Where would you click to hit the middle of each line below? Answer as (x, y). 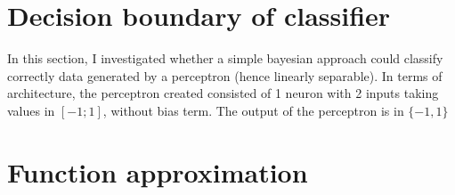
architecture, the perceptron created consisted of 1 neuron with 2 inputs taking (223, 93)
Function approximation (158, 171)
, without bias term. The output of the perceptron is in (253, 110)
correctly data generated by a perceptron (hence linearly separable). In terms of (225, 75)
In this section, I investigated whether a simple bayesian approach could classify (225, 58)
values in (31, 110)
